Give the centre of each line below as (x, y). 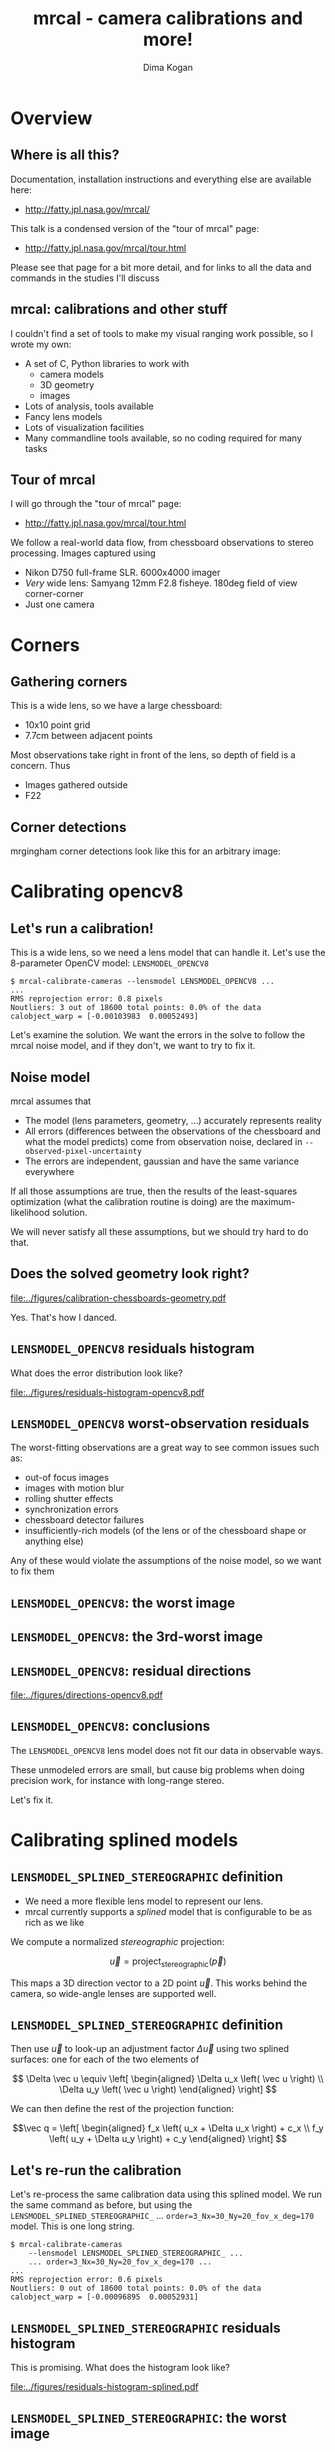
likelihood (30, 1212)
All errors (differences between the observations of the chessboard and (173, 1131)
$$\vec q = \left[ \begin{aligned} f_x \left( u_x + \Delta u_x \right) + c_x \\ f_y (168, 2128)
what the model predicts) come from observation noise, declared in (163, 1141)
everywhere (49, 1171)
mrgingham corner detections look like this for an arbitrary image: (145, 851)
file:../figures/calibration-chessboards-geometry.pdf (118, 1298)
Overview (51, 118)
